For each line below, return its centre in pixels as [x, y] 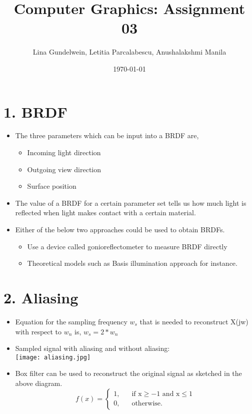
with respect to [38, 331]
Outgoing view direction [64, 169]
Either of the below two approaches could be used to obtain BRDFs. [120, 229]
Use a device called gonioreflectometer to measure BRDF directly [127, 246]
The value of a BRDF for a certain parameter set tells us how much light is [131, 202]
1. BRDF [35, 111]
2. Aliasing [41, 297]
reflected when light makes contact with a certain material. [105, 213]
